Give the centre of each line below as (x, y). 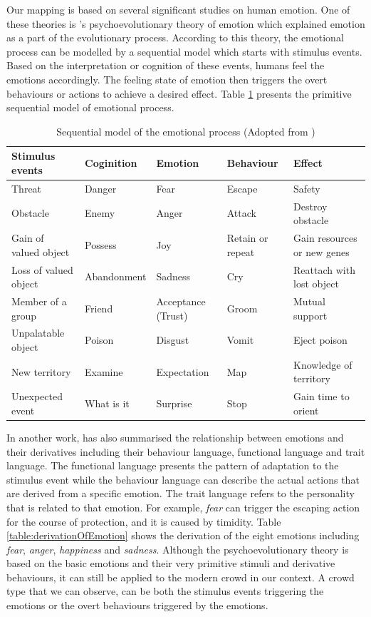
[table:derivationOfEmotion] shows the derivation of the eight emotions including (183, 535)
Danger (101, 188)
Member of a (39, 301)
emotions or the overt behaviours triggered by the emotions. (137, 605)
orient (306, 410)
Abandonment (116, 276)
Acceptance (181, 301)
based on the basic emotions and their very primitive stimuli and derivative (171, 563)
